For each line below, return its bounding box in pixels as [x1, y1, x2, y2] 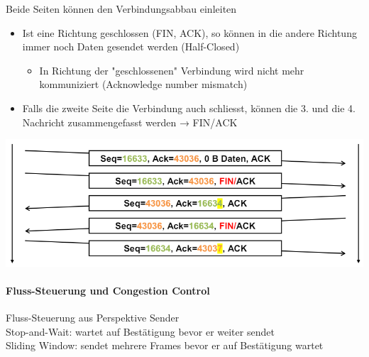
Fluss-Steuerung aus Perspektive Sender [6, 309, 180, 324]
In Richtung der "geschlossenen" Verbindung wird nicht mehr [39, 62, 304, 77]
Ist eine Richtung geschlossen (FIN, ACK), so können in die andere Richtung [22, 25, 357, 40]
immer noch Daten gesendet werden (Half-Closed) [22, 39, 240, 54]
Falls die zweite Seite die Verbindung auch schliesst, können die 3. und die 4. [22, 100, 356, 115]
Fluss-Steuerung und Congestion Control [6, 282, 210, 297]
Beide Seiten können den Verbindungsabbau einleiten [6, 1, 237, 16]
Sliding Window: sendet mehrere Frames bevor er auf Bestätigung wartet [6, 338, 324, 353]
